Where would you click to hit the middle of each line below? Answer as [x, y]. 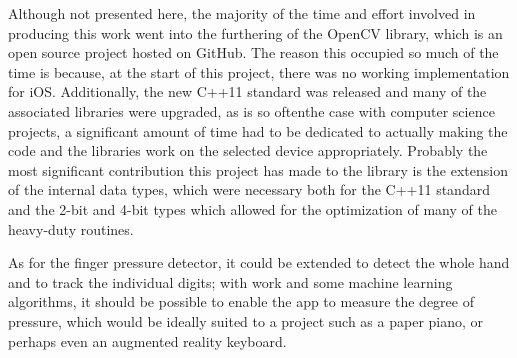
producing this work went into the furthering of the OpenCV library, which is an [255, 32]
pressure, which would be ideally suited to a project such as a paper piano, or [246, 320]
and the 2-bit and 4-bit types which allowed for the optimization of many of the [252, 208]
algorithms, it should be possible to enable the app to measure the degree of [241, 301]
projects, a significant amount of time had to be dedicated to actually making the [258, 130]
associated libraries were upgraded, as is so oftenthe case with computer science [251, 110]
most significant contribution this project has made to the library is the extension [258, 169]
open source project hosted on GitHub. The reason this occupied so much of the [253, 52]
